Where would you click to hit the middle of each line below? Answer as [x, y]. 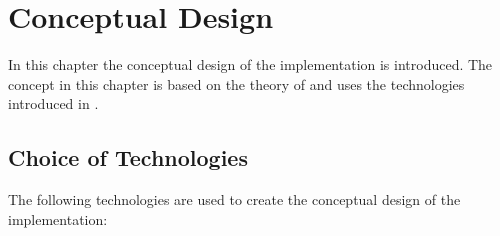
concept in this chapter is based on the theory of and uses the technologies [236, 83]
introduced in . [53, 103]
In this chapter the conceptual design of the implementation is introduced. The [250, 64]
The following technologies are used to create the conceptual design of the [234, 199]
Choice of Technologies [128, 157]
